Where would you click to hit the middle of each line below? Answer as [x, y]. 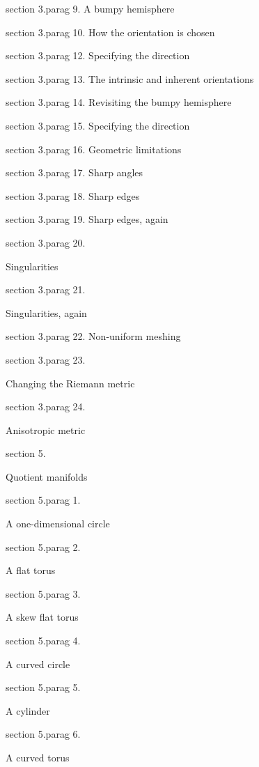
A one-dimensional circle [58, 524]
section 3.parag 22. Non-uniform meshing [93, 336]
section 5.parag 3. [43, 593]
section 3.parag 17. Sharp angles [74, 172]
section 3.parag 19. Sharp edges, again [87, 219]
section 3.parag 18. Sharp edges [73, 195]
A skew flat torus [42, 617]
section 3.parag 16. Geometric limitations [94, 149]
